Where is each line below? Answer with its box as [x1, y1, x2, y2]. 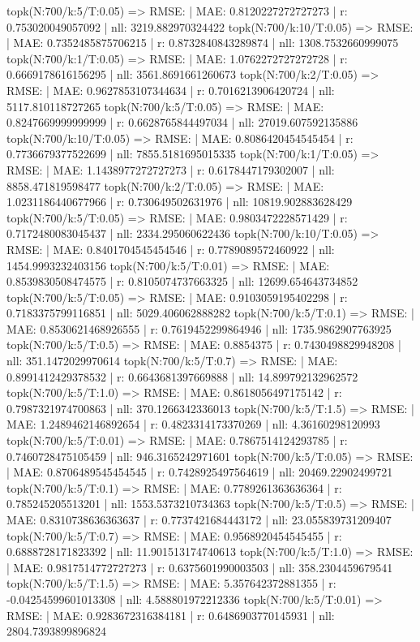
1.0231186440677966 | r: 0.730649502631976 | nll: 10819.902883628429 [6, 193, 353, 210]
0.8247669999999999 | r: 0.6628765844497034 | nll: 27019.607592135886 [6, 114, 358, 131]
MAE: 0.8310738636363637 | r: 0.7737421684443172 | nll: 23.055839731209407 [6, 511, 392, 528]
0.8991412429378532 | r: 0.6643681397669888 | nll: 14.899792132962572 [6, 368, 358, 385]
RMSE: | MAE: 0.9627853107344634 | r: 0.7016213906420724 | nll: [6, 81, 335, 98]
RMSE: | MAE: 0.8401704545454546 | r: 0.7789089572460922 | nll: [6, 240, 335, 257]
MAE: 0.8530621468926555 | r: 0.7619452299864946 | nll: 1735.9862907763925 [6, 320, 392, 337]
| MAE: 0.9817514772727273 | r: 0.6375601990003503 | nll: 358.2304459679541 [6, 558, 393, 575]
